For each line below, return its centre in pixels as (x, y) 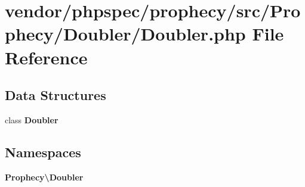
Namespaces (43, 152)
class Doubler (32, 119)
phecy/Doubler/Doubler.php (125, 34)
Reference (46, 57)
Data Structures (56, 95)
